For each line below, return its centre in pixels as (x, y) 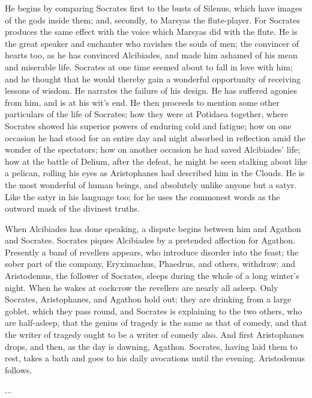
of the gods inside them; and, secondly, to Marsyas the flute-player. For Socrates (152, 20)
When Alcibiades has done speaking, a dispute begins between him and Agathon (153, 228)
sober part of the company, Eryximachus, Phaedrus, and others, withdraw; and (150, 264)
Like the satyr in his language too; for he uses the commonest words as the (142, 196)
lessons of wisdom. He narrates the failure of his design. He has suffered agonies (151, 90)
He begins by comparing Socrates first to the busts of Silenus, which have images (154, 8)
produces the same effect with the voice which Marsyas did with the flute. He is (151, 32)
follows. (19, 369)
